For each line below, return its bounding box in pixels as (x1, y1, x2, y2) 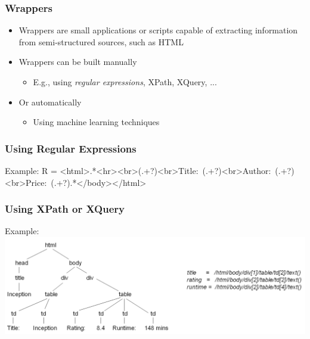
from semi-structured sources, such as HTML (18, 35, 184, 48)
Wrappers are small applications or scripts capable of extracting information (18, 24, 298, 36)
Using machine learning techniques (33, 116, 160, 128)
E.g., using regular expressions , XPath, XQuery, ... (33, 76, 217, 88)
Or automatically (18, 95, 82, 108)
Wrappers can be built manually (18, 55, 137, 68)
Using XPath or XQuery (5, 201, 125, 216)
